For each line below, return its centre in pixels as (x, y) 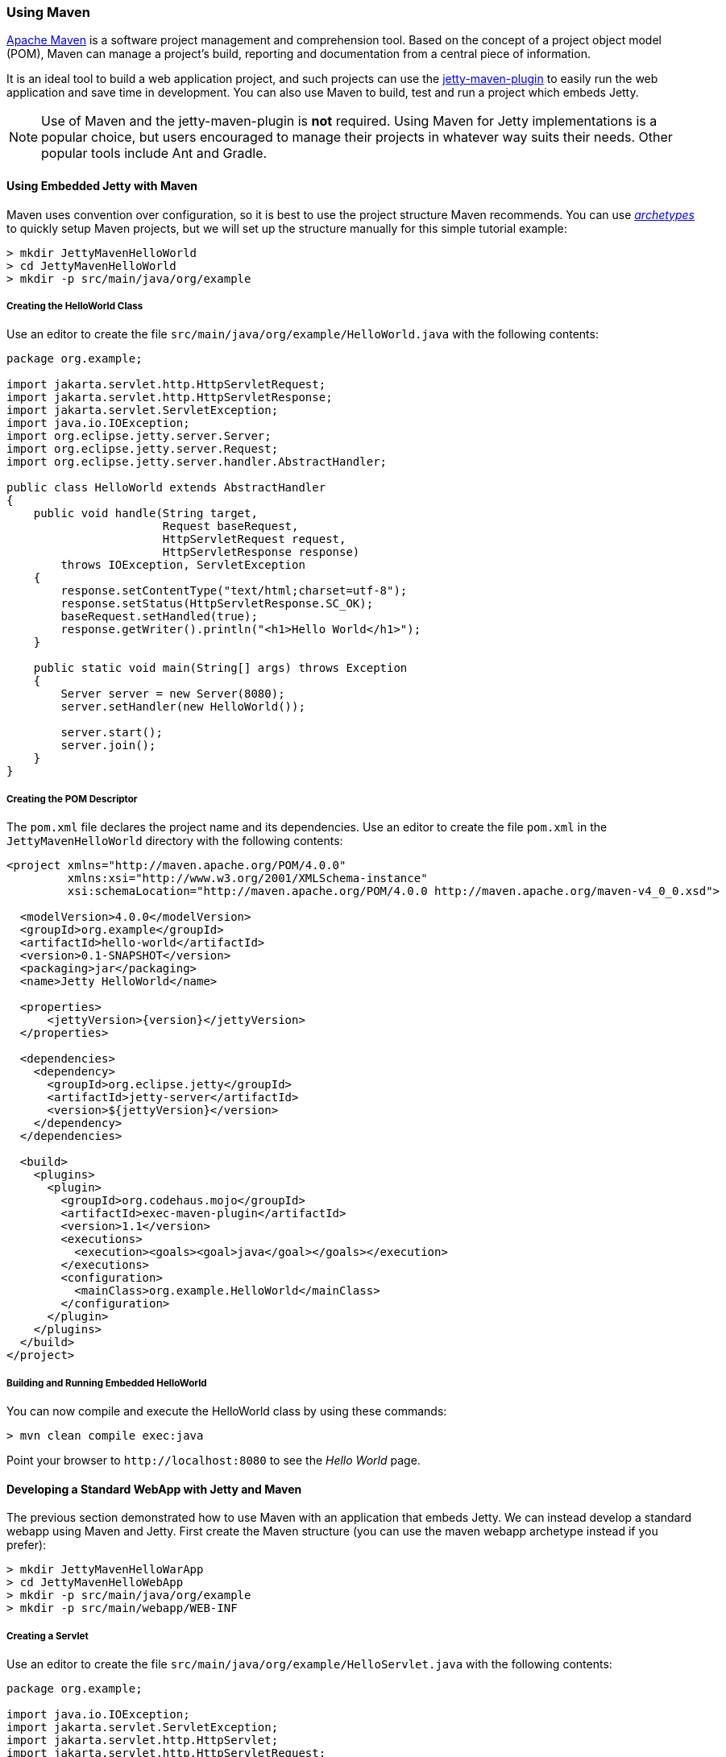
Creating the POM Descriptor (72, 799)
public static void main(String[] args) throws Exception (220, 668)
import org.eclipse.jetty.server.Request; (143, 449)
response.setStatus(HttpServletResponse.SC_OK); (217, 604)
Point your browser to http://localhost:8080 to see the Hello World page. (214, 1460)
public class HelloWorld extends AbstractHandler (166, 488)
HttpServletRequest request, (254, 539)
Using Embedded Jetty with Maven (102, 185)
